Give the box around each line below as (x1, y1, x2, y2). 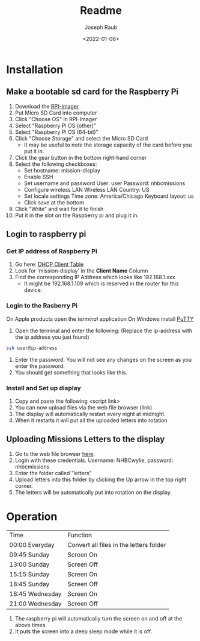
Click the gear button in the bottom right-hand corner (14, 154, 147, 161)
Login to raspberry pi (6, 229, 86, 239)
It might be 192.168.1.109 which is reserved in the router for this (23, 280, 179, 287)
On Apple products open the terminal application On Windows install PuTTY (6, 315, 194, 323)
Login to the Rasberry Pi (6, 302, 78, 310)
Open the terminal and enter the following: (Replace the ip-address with (14, 327, 193, 334)
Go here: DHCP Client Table (14, 261, 84, 268)
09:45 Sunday (9, 550, 50, 558)
